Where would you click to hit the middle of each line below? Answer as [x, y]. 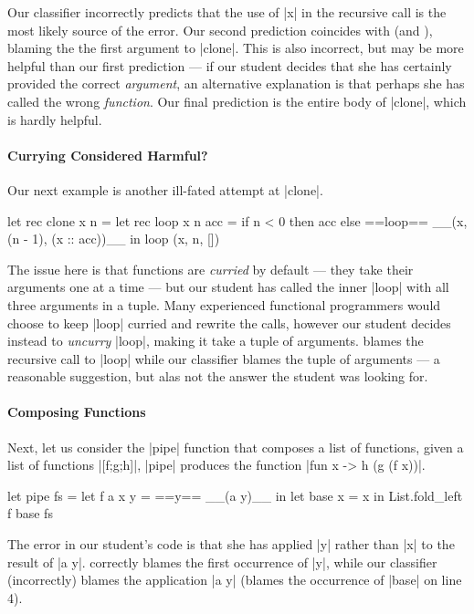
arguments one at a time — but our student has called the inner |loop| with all [228, 287]
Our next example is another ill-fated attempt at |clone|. [165, 189]
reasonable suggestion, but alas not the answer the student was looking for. [218, 376]
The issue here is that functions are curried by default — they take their [211, 269]
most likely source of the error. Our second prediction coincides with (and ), [220, 30]
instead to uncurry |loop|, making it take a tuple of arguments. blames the [216, 341]
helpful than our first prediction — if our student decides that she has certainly [230, 65]
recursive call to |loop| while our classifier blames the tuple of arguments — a [224, 358]
